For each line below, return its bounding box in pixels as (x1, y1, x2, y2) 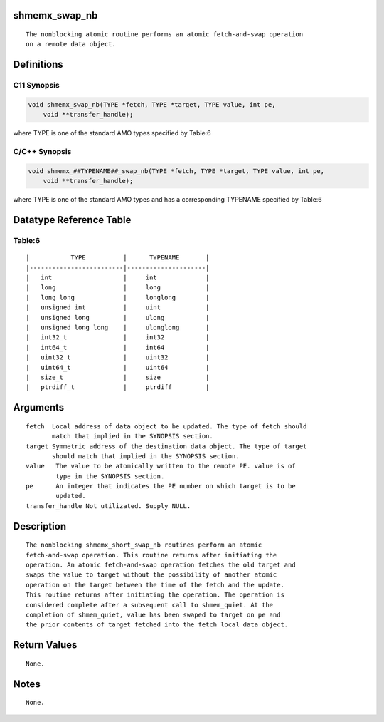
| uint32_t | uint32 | (26, 354, 210, 361)
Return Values (13, 639, 78, 651)
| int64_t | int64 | (26, 343, 210, 351)
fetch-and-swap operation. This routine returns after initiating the (26, 551, 277, 559)
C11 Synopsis (13, 81, 60, 91)
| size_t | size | (26, 373, 210, 381)
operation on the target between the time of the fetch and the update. (26, 581, 284, 589)
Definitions (13, 58, 63, 71)
